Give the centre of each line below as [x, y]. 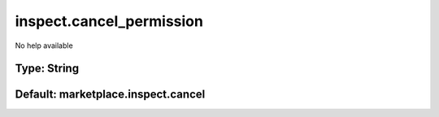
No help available [44, 45]
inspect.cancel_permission [109, 21]
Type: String [47, 69]
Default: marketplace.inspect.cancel [110, 95]
